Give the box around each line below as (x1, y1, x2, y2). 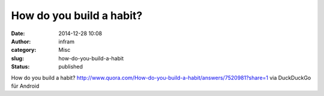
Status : (11, 63, 30, 70)
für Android (11, 82, 40, 89)
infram (58, 38, 75, 45)
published (58, 63, 83, 70)
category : (11, 47, 37, 54)
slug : (11, 54, 24, 62)
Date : (11, 30, 25, 37)
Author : (11, 38, 31, 45)
